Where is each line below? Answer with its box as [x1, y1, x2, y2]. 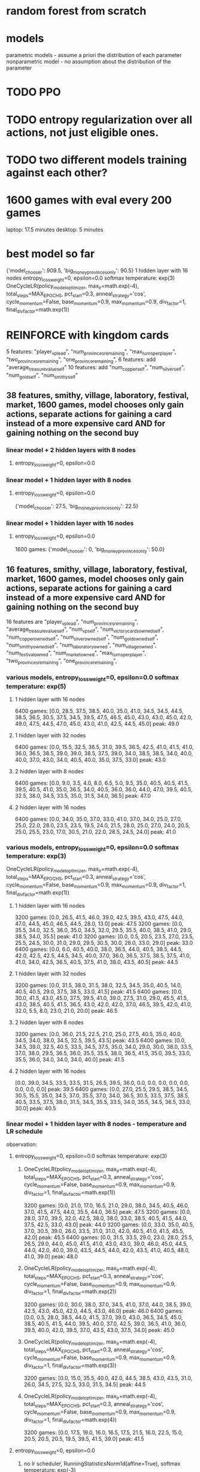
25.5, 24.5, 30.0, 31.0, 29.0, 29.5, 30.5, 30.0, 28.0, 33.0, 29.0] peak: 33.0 [14, 939, 193, 946]
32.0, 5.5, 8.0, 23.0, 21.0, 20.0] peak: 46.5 [14, 1007, 118, 1014]
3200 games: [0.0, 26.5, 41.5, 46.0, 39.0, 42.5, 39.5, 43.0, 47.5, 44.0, [14, 914, 184, 921]
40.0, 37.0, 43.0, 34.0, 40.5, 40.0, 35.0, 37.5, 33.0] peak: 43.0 [14, 756, 166, 763]
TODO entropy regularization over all [6, 113, 193, 127]
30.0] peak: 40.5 [14, 1105, 56, 1112]
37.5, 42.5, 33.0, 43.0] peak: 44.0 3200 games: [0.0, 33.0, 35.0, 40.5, [23, 1220, 195, 1228]
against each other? [6, 166, 108, 179]
